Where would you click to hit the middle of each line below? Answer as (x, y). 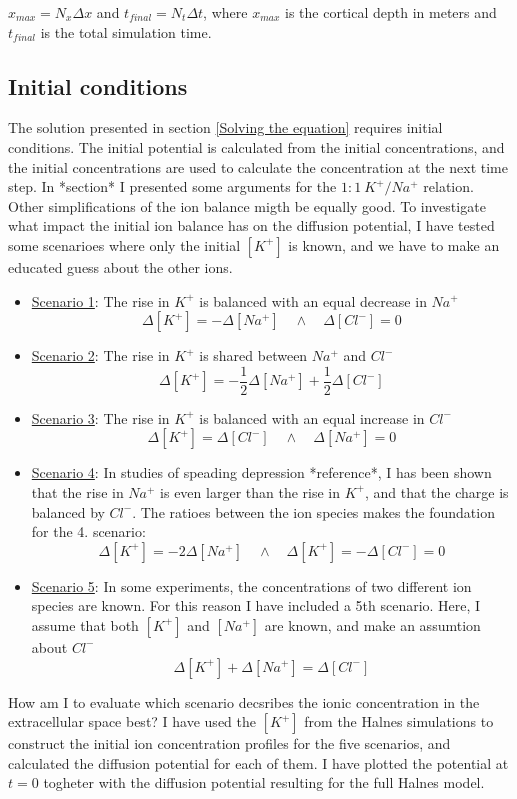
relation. (448, 186)
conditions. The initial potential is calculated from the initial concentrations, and (256, 146)
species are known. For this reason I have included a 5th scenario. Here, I (256, 605)
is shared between (253, 355)
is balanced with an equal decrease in (313, 300)
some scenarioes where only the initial (124, 244)
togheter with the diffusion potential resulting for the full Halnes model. (264, 782)
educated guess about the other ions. (120, 266)
